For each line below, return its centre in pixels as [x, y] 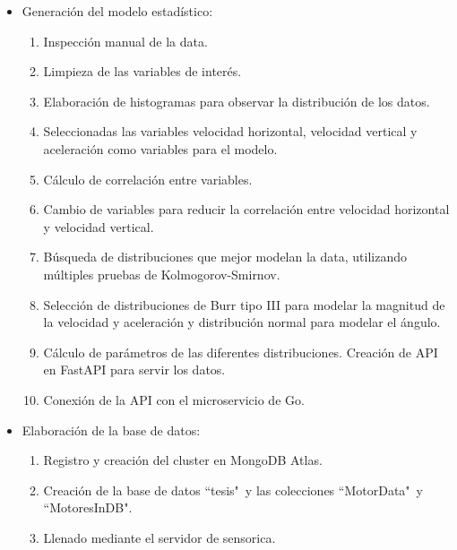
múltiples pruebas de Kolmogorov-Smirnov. [162, 274]
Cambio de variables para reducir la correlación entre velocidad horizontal [246, 209]
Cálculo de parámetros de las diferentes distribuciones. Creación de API [241, 352]
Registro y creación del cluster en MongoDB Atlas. [183, 460]
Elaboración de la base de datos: [111, 430]
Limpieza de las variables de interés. [142, 71]
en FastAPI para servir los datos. [134, 370]
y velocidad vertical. [99, 226]
